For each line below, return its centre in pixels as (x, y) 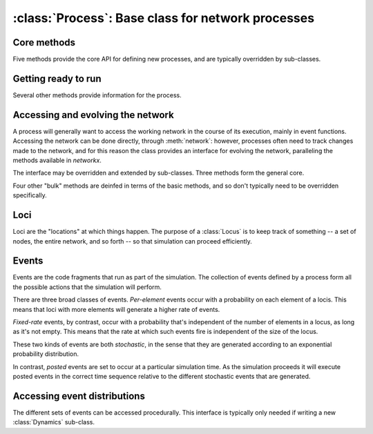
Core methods (44, 42)
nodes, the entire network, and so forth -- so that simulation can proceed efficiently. (132, 241)
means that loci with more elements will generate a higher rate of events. (116, 309)
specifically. (30, 195)
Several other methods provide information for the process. (97, 95)
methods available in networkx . (57, 160)
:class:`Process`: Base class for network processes (163, 18)
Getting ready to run (57, 78)
